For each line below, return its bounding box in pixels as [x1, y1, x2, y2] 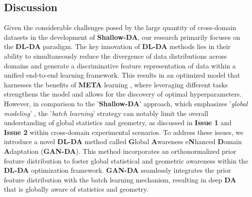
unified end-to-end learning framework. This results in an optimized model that [4, 70, 240, 80]
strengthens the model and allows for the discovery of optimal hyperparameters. [4, 89, 242, 99]
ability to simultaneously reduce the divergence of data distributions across [4, 50, 227, 61]
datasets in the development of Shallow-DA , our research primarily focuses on [4, 32, 240, 42]
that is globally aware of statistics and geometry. [4, 184, 149, 194]
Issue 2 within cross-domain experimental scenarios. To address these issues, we [4, 127, 244, 137]
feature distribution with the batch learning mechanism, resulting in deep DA [4, 174, 236, 184]
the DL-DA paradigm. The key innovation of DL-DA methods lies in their [4, 41, 231, 51]
